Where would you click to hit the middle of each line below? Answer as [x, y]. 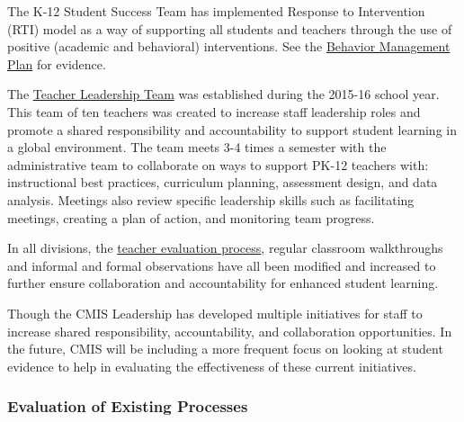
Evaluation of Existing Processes [128, 406]
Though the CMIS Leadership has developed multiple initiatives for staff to [215, 313]
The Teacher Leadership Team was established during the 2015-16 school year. [223, 94]
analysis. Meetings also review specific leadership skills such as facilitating [211, 199]
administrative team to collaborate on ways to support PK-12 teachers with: [218, 164]
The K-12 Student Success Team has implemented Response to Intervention [216, 11]
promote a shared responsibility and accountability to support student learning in [232, 129]
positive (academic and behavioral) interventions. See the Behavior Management [229, 46]
